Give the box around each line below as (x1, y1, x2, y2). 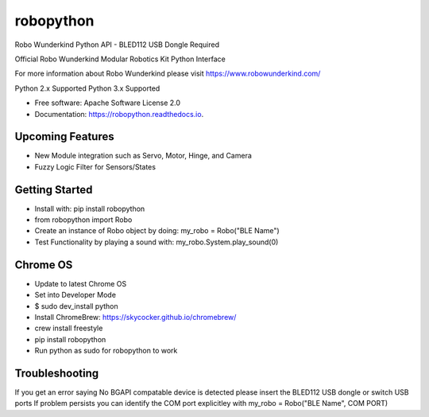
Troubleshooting (14, 366, 99, 380)
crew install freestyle (34, 323, 103, 333)
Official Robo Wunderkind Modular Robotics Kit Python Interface (14, 54, 226, 64)
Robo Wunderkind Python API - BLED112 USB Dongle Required (14, 40, 220, 49)
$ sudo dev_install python (34, 301, 118, 310)
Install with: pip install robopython (34, 204, 145, 213)
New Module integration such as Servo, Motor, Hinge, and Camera (34, 151, 252, 161)
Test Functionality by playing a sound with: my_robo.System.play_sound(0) (34, 237, 279, 247)
